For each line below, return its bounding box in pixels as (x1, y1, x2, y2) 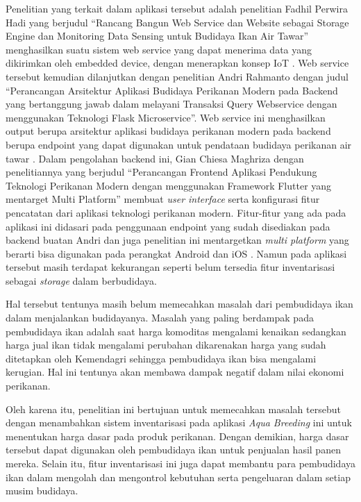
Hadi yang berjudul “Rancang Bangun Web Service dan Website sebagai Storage (6, 15, 349, 29)
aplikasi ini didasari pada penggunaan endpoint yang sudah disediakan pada (6, 219, 330, 233)
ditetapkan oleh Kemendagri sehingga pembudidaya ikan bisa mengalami (6, 351, 317, 365)
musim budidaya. (6, 483, 78, 498)
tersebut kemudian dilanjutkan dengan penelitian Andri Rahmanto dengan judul (6, 69, 349, 83)
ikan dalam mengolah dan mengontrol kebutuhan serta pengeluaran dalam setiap (6, 469, 351, 484)
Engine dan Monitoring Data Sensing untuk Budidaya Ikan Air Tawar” (6, 28, 309, 43)
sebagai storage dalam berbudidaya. (6, 273, 157, 287)
